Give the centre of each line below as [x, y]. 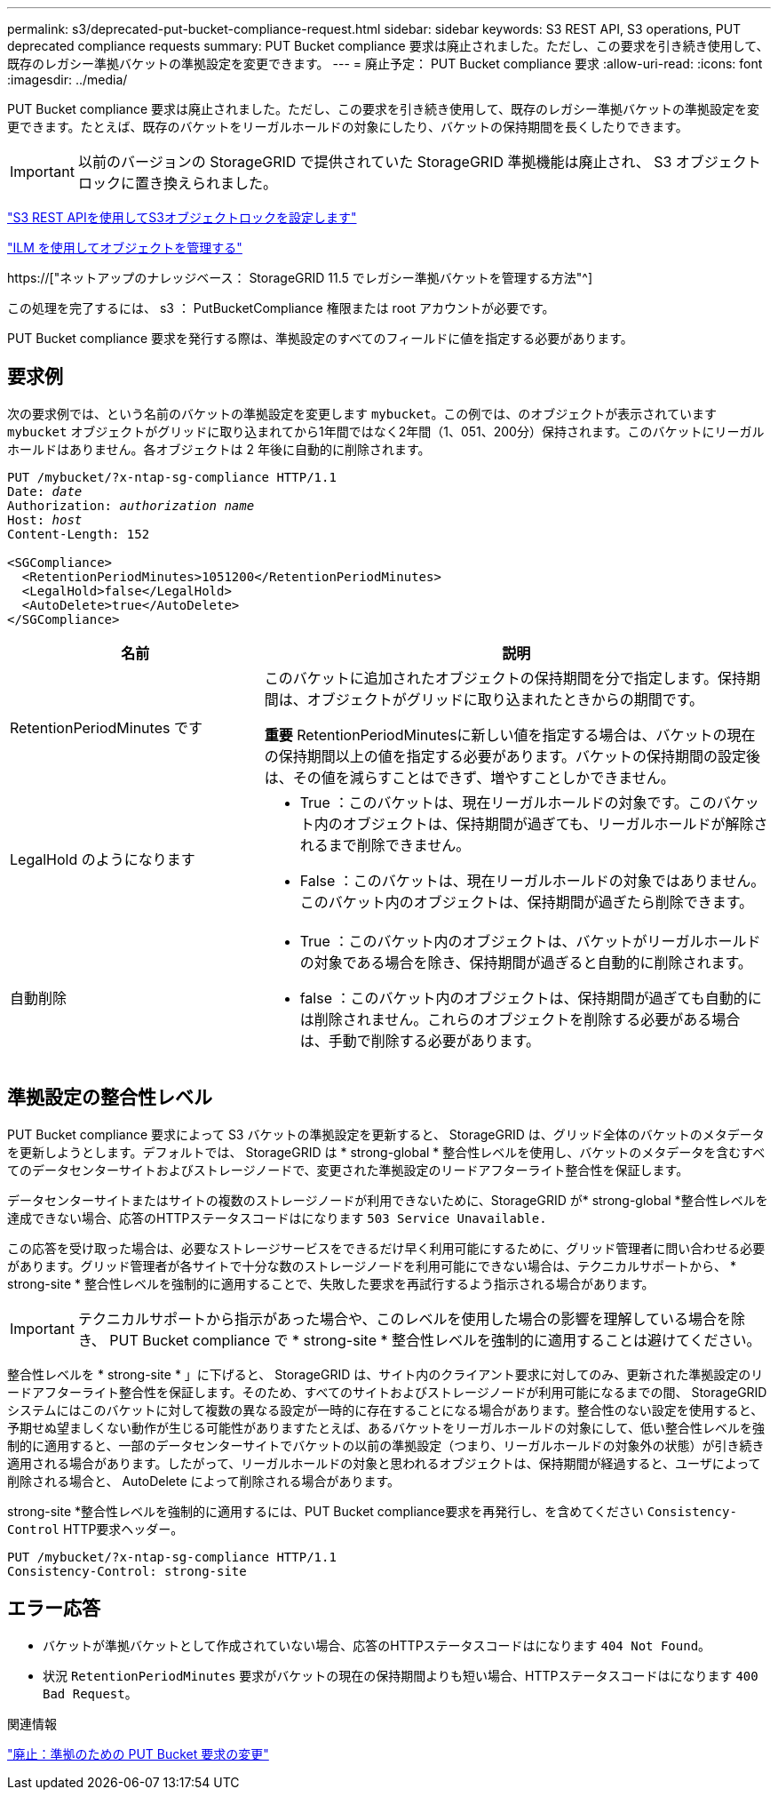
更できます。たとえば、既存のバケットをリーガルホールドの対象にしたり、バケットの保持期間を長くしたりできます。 [348, 127]
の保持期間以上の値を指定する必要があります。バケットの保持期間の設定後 [512, 756]
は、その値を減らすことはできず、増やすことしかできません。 [469, 777]
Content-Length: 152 [79, 534]
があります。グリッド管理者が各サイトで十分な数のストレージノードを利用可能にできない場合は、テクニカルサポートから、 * [372, 1266]
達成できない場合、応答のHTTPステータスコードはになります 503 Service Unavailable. [277, 1218]
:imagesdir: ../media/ [67, 80]
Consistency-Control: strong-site [127, 1571]
